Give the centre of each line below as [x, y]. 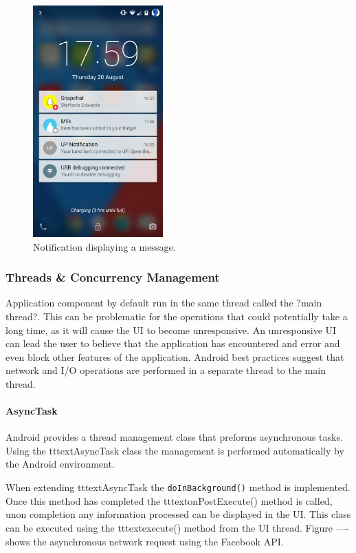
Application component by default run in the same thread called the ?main [164, 303]
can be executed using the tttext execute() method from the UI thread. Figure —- [177, 527]
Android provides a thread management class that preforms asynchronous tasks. [174, 437]
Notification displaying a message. [104, 246]
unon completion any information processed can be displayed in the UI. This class [178, 514]
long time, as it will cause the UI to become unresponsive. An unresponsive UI [171, 330]
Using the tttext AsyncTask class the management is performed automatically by [175, 450]
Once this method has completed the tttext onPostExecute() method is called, [169, 500]
